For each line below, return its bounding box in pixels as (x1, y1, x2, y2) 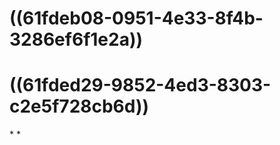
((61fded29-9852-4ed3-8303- (9, 74, 272, 97)
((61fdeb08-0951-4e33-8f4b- (9, 7, 264, 30)
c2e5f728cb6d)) (9, 95, 150, 118)
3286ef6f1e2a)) (9, 28, 144, 51)
